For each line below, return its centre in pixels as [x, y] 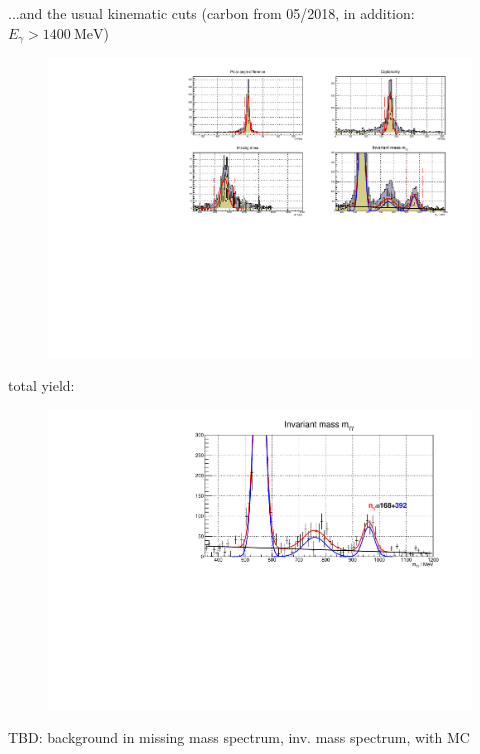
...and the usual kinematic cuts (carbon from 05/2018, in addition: [211, 13]
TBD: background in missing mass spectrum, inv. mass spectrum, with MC [239, 737]
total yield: [41, 385]
